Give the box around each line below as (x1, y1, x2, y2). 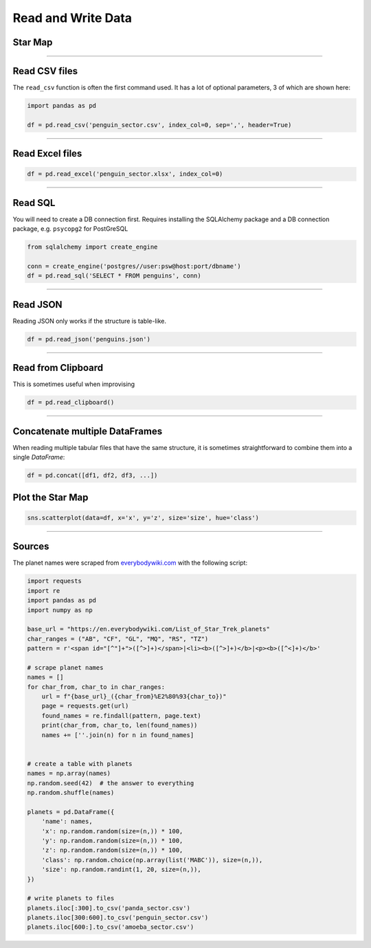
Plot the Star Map (12, 491, 89, 503)
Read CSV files (12, 65, 78, 77)
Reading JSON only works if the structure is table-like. (12, 317, 167, 325)
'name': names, (41, 817, 93, 826)
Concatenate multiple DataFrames (12, 425, 163, 437)
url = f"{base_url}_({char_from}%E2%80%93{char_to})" (41, 692, 227, 701)
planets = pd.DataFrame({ (27, 808, 115, 815)
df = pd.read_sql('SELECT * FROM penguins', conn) (27, 272, 202, 280)
